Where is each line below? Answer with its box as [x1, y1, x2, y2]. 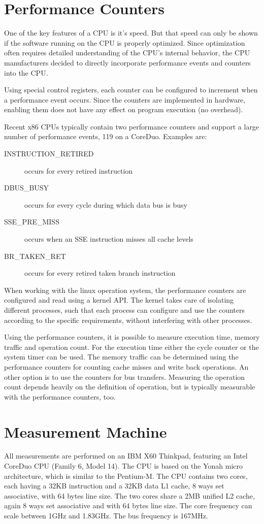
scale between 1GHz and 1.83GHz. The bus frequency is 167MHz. [4, 510, 208, 521]
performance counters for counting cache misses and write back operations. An [4, 361, 249, 372]
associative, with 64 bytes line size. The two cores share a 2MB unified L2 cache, [4, 490, 255, 501]
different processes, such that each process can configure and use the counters [4, 305, 245, 315]
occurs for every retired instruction [24, 165, 133, 176]
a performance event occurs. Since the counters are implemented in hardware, [4, 94, 246, 105]
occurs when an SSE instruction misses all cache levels [24, 234, 193, 244]
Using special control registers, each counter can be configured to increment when [4, 84, 258, 95]
